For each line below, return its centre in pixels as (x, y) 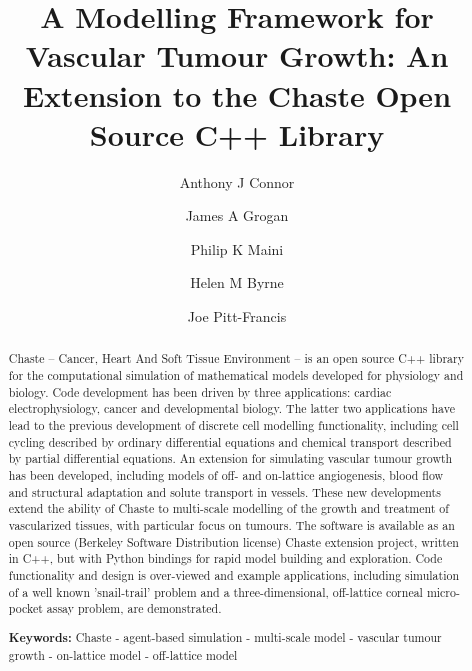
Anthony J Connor (237, 181)
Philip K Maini (237, 248)
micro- (443, 591)
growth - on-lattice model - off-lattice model (123, 654)
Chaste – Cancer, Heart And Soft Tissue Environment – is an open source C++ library (236, 358)
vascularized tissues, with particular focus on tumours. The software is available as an (231, 525)
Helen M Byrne (237, 282)
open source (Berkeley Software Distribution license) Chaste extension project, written (233, 541)
